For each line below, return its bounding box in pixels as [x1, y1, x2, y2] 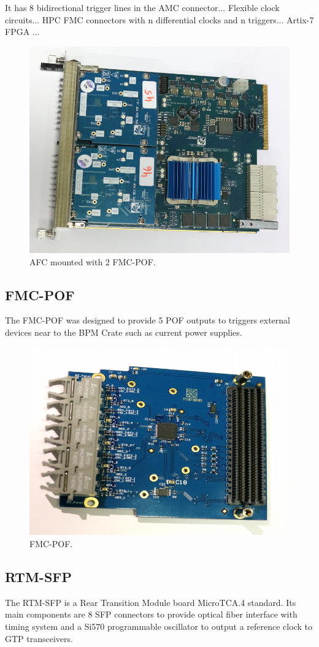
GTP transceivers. [5, 632, 73, 645]
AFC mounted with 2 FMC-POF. [29, 255, 156, 268]
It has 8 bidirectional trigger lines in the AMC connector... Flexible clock [5, 1, 280, 13]
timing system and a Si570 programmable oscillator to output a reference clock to [5, 619, 312, 632]
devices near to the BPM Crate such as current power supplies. [5, 326, 242, 338]
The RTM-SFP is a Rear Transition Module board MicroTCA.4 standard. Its [5, 596, 296, 608]
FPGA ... [5, 25, 40, 38]
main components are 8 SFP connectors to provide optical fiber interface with [5, 608, 298, 621]
